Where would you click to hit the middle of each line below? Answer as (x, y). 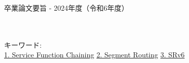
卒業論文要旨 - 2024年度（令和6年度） (66, 8)
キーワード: (23, 44)
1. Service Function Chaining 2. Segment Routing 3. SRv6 (94, 55)
